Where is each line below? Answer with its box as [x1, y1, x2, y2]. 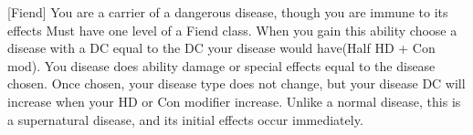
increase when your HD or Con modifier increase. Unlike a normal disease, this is [7, 91, 461, 110]
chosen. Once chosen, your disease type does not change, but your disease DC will [7, 74, 466, 93]
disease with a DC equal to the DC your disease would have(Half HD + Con [7, 38, 436, 57]
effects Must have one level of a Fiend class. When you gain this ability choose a [7, 20, 457, 39]
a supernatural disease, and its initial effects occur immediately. [7, 109, 363, 129]
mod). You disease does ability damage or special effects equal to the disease [7, 56, 436, 75]
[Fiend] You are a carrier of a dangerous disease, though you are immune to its [7, 3, 448, 21]
